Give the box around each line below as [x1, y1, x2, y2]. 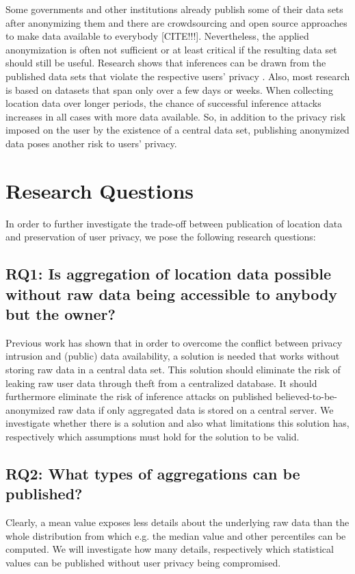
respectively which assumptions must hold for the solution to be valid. [5, 429, 300, 443]
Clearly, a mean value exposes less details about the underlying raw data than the [5, 515, 350, 529]
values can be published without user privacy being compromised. [5, 555, 281, 569]
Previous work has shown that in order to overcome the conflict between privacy [5, 335, 343, 349]
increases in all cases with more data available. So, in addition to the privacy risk [5, 109, 346, 123]
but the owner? [5, 303, 116, 325]
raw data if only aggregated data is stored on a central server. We [57, 402, 334, 416]
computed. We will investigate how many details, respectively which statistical [5, 542, 334, 556]
